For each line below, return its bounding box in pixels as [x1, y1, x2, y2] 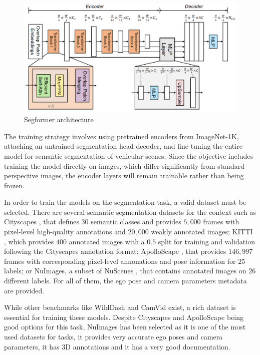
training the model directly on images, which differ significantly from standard [4, 160, 244, 171]
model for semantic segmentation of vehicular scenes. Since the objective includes [4, 150, 253, 161]
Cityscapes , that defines [4, 216, 79, 227]
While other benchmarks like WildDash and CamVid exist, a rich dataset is [4, 302, 236, 312]
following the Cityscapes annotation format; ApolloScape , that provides [4, 246, 226, 256]
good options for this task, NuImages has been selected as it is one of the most [4, 321, 246, 332]
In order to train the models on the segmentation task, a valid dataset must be [4, 197, 246, 207]
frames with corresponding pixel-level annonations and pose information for [4, 255, 236, 266]
